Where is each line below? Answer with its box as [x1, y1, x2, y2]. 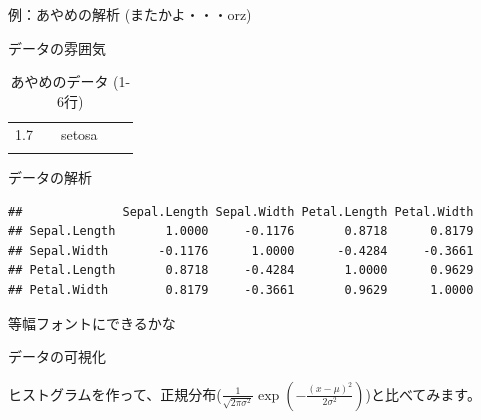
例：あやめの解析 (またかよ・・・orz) [8, 4, 252, 24]
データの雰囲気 [8, 37, 106, 58]
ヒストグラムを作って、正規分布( [8, 383, 222, 404]
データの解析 [8, 166, 92, 187]
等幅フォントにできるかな [8, 312, 176, 333]
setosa [60, 123, 98, 144]
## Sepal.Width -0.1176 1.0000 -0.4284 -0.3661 [8, 243, 474, 258]
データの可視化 [8, 346, 106, 367]
